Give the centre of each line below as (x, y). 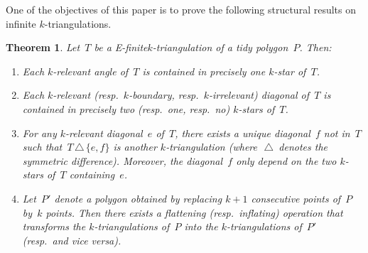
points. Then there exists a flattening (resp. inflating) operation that (194, 212)
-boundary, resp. (164, 95)
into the (201, 226)
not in (337, 133)
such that (42, 147)
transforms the (54, 226)
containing (92, 174)
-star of (290, 71)
